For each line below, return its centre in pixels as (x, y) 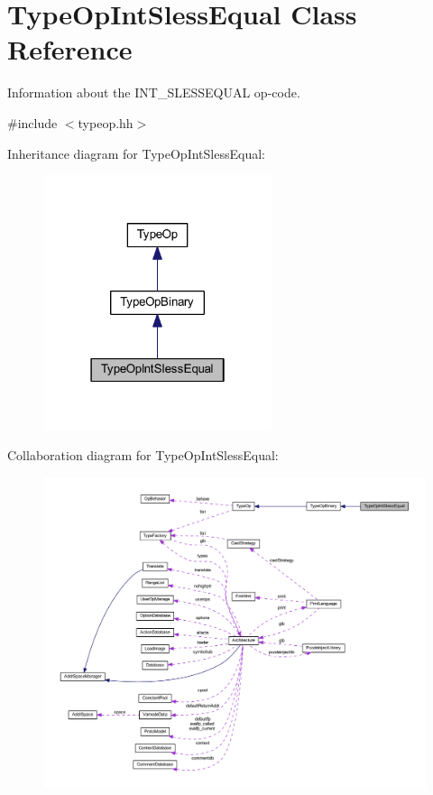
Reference (70, 49)
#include (32, 122)
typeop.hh (106, 122)
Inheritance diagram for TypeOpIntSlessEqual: (136, 153)
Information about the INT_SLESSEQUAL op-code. (154, 92)
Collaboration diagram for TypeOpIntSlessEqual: (143, 455)
